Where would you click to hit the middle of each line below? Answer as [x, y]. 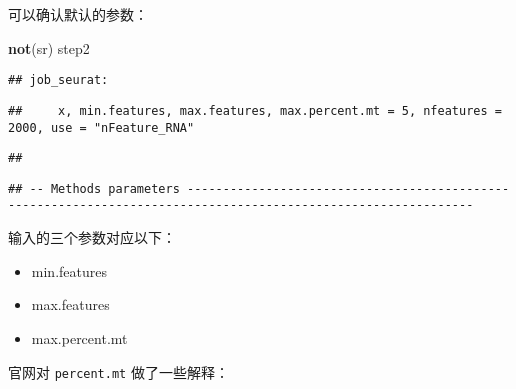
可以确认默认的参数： [78, 14]
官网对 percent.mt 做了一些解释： [118, 371]
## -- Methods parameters [94, 188]
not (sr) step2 [49, 47]
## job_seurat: [58, 80]
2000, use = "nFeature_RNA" [101, 127]
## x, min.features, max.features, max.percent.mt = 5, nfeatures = [255, 110]
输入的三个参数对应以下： [92, 237]
